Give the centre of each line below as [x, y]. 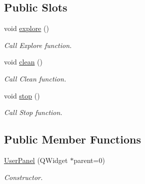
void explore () [26, 28]
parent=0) [89, 160]
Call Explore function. [38, 45]
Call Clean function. [35, 78]
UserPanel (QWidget [36, 160]
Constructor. [23, 177]
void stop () [22, 95]
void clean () [23, 62]
